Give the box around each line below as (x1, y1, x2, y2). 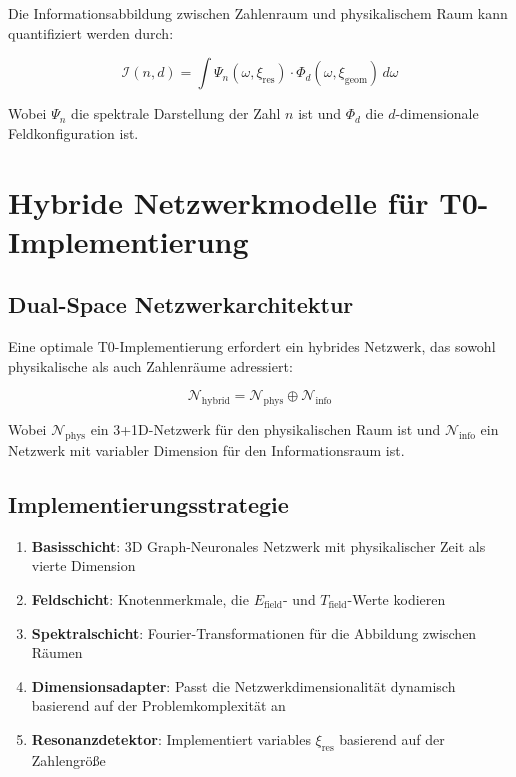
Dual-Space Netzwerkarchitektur (8, 289, 354, 320)
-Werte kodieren (347, 588, 446, 609)
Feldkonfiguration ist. (8, 122, 139, 143)
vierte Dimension (31, 555, 136, 576)
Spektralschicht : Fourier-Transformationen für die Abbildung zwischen (31, 622, 477, 643)
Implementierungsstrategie (8, 488, 289, 519)
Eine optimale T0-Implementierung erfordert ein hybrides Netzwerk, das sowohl (8, 336, 496, 357)
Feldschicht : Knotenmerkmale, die (31, 588, 249, 609)
